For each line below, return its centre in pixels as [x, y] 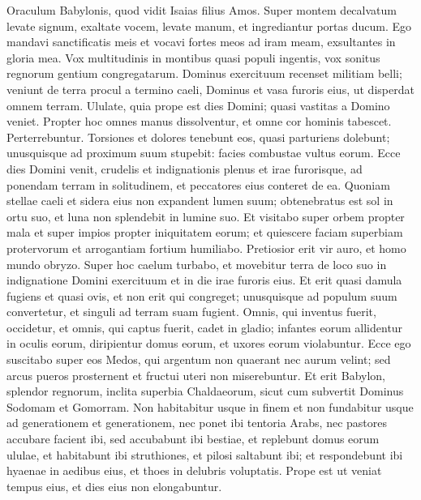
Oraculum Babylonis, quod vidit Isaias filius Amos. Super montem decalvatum [202, 10]
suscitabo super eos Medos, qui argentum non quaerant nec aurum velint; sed [199, 359]
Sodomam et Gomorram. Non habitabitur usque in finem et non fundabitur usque [210, 406]
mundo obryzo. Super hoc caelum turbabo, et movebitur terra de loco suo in [197, 264]
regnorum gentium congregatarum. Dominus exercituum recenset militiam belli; [204, 73]
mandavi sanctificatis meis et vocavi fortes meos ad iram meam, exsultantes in [201, 42]
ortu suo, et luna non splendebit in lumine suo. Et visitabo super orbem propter [206, 216]
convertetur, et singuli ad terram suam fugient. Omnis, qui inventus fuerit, [191, 312]
